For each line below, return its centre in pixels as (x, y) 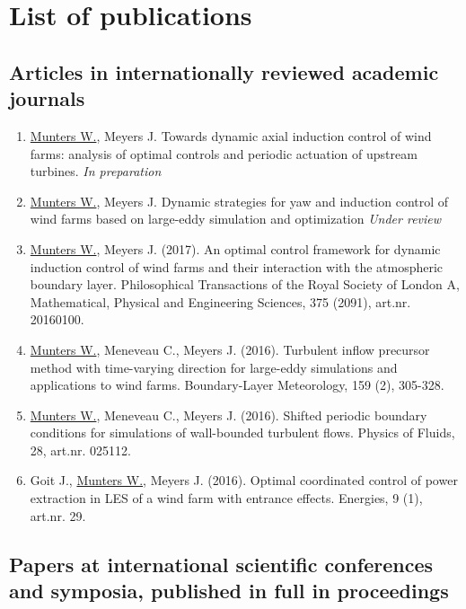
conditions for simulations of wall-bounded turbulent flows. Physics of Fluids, (242, 432)
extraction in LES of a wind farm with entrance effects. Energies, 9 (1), (226, 498)
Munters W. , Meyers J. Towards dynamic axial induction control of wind (231, 135)
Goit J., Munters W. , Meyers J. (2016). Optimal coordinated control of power (244, 480)
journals (47, 98)
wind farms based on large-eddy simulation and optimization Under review (236, 219)
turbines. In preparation (96, 171)
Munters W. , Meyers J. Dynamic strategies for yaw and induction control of (239, 201)
